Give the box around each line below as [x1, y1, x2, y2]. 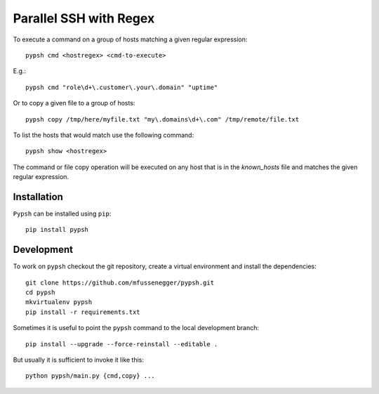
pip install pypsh [25, 225, 89, 234]
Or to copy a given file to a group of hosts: [13, 99, 135, 107]
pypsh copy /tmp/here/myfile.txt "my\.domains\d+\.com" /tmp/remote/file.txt [25, 115, 300, 123]
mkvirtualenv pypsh [25, 298, 93, 306]
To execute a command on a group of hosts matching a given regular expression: [13, 35, 248, 44]
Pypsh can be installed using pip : [13, 209, 112, 218]
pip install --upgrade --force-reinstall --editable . [25, 340, 218, 348]
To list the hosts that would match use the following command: [13, 131, 194, 139]
